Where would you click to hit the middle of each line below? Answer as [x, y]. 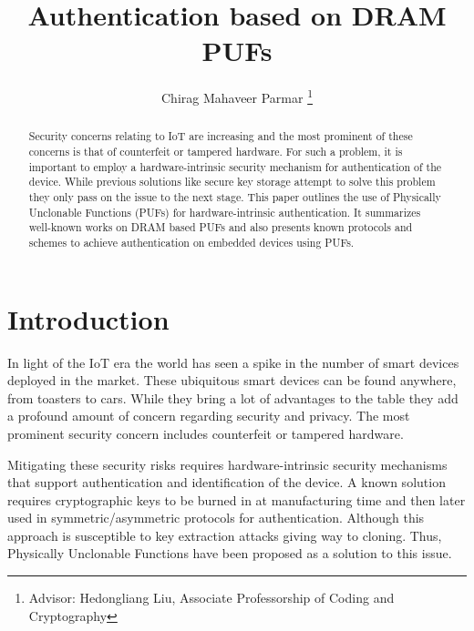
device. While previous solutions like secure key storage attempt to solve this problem [232, 182]
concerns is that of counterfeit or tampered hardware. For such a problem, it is [216, 152]
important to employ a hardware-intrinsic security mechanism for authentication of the [235, 166]
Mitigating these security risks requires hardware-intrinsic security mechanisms [227, 464]
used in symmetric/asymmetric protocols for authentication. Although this [216, 518]
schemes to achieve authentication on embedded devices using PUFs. [191, 242]
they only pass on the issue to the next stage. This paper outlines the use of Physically [235, 196]
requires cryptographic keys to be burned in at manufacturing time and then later [237, 499]
